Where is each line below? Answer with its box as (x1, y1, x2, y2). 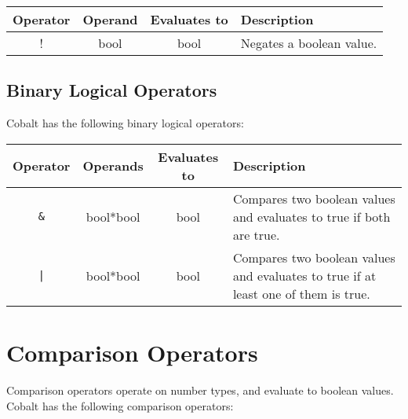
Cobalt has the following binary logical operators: (6, 115, 244, 131)
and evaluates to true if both (232, 207, 391, 226)
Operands (82, 156, 144, 175)
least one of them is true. (232, 284, 370, 303)
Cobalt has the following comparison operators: (6, 397, 234, 413)
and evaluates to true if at (232, 266, 377, 285)
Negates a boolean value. (240, 34, 377, 52)
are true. (232, 225, 280, 244)
